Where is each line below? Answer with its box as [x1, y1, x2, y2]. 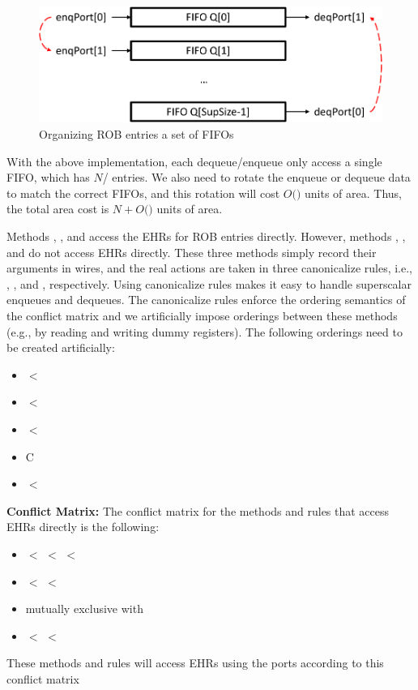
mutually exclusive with [25, 600, 143, 617]
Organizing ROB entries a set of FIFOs [39, 126, 234, 143]
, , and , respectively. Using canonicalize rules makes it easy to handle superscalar [6, 275, 412, 292]
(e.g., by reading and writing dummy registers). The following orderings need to [6, 323, 403, 340]
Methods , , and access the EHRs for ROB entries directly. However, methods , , [6, 228, 406, 245]
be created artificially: [6, 339, 115, 356]
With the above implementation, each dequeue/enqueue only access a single [6, 152, 382, 169]
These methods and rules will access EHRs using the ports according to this [6, 654, 384, 671]
